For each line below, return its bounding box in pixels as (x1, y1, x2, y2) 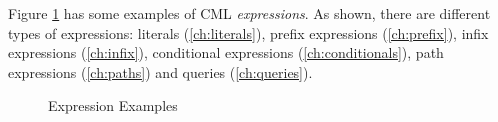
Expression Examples (48, 95, 178, 116)
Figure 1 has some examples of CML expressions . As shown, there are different (8, 3, 491, 23)
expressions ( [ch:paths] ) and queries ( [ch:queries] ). (8, 61, 313, 82)
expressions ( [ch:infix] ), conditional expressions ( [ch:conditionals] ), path (8, 42, 444, 63)
